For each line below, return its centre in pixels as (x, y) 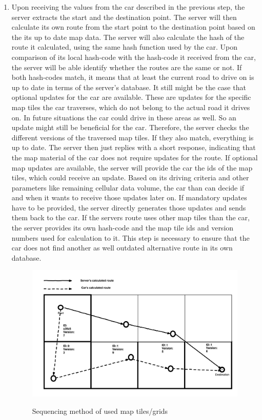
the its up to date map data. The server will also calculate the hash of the (128, 37)
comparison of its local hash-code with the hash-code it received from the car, (134, 57)
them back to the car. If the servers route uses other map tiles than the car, (130, 217)
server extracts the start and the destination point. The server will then (124, 17)
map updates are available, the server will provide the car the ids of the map (132, 167)
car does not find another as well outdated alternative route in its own (122, 248)
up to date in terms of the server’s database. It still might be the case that (129, 87)
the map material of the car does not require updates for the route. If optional (135, 157)
